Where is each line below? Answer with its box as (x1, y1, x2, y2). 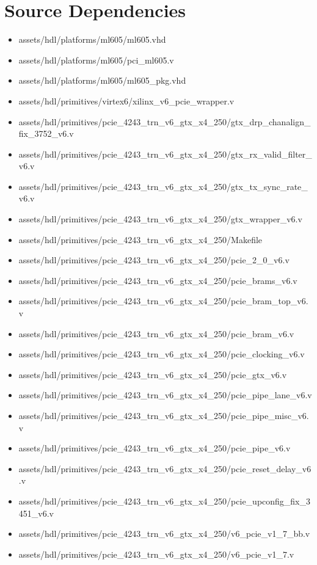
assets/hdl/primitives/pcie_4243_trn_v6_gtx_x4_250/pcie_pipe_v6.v (18, 442, 291, 454)
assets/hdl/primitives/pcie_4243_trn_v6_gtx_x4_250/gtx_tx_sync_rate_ (18, 180, 308, 192)
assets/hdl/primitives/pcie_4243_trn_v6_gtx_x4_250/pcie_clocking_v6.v (18, 348, 305, 360)
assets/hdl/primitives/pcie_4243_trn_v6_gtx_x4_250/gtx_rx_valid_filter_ (18, 147, 312, 160)
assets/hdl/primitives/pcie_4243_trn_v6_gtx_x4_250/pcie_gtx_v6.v (18, 368, 287, 381)
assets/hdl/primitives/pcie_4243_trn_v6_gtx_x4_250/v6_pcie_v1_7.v (18, 547, 294, 560)
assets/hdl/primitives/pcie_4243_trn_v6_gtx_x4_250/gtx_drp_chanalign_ (18, 115, 311, 128)
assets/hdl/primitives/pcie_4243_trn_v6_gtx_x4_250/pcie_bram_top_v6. (18, 294, 308, 307)
